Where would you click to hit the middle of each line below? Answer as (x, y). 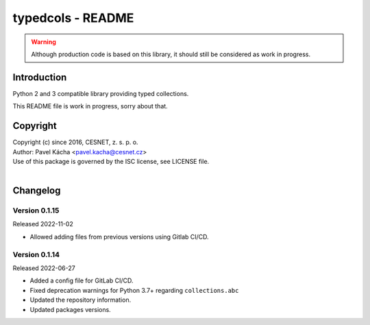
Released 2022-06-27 (44, 268)
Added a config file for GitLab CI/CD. (82, 280)
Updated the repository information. (81, 300)
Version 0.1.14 (36, 254)
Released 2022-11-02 (43, 224)
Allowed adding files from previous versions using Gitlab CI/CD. (119, 237)
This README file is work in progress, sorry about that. (90, 106)
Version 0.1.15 (36, 210)
